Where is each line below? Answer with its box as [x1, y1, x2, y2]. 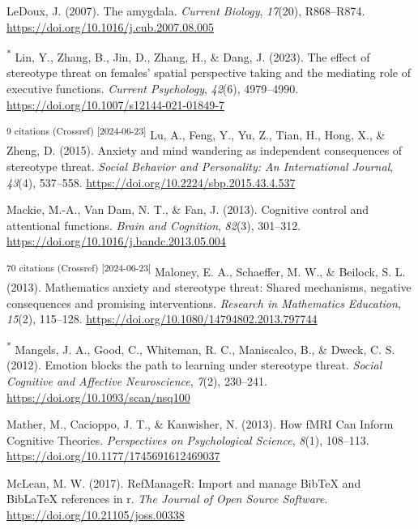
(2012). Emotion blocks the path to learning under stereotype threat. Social [6, 356, 382, 373]
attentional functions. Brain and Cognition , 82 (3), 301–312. [6, 216, 301, 233]
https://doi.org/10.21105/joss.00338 [6, 506, 185, 523]
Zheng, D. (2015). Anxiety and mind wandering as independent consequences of [6, 142, 403, 159]
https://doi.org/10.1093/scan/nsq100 [6, 388, 190, 405]
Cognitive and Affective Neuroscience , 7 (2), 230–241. [6, 372, 267, 389]
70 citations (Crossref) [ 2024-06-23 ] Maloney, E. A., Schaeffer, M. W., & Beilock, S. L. [6, 261, 406, 279]
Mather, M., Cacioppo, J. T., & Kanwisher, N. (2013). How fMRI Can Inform [6, 416, 394, 433]
